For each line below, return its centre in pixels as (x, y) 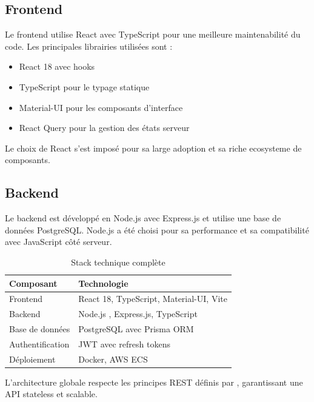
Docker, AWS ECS (113, 359)
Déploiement (32, 359)
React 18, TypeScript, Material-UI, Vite (153, 299)
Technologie (103, 283)
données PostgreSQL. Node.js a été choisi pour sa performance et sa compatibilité (157, 229)
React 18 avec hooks (57, 66)
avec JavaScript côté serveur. (58, 242)
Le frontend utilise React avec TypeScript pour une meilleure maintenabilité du (153, 34)
